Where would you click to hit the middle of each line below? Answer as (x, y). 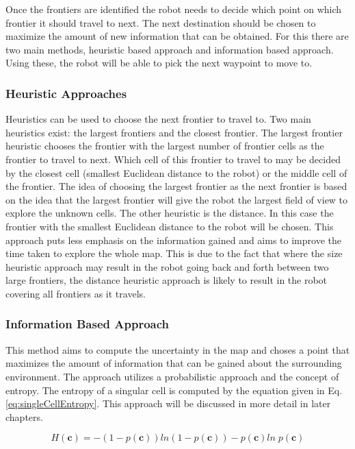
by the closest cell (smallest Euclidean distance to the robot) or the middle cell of (176, 172)
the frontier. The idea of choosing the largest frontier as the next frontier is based (176, 186)
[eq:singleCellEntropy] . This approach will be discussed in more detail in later (168, 403)
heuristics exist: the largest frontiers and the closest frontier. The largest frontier (174, 132)
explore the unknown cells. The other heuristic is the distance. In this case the (170, 213)
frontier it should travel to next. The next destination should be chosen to (161, 22)
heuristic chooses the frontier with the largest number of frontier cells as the (165, 146)
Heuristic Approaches (66, 93)
